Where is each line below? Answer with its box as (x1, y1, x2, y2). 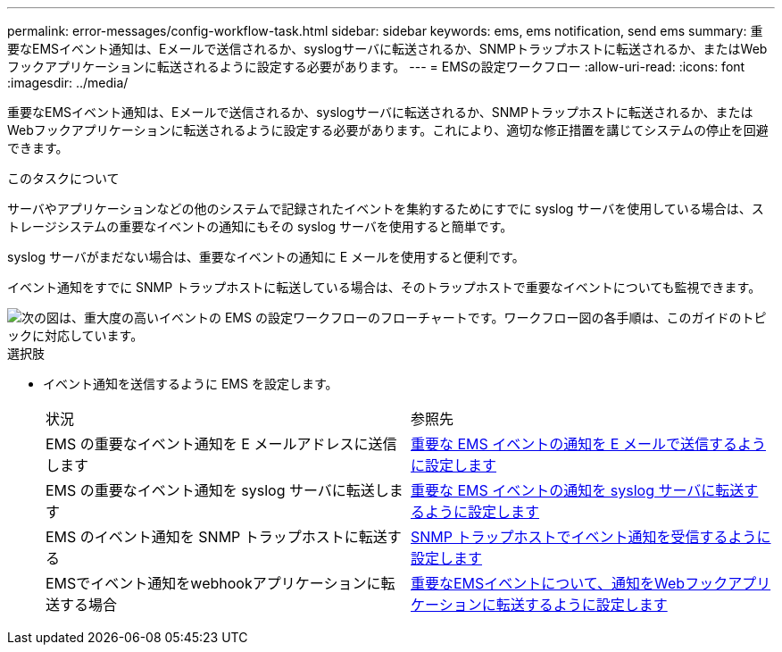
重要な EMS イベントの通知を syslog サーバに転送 (411, 481, 745, 499)
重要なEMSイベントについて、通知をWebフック (411, 574, 728, 592)
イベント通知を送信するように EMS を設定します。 (43, 376, 338, 391)
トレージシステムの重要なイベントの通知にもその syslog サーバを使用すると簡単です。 (7, 219, 513, 234)
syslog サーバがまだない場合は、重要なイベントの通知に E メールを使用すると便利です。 (7, 249, 525, 264)
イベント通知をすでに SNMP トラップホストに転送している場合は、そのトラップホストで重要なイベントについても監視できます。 (7, 280, 761, 295)
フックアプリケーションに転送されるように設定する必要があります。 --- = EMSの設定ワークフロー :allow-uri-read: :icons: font (7, 59, 745, 74)
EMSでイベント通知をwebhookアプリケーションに (46, 574, 381, 592)
